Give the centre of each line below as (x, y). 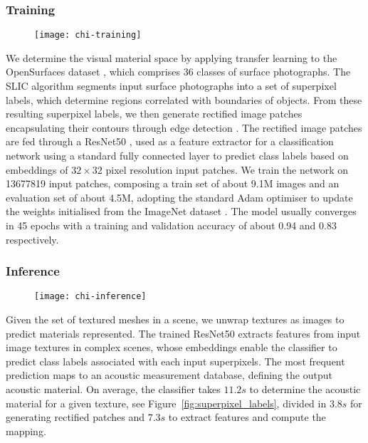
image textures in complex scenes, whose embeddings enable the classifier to (172, 347)
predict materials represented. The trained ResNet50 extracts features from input (183, 333)
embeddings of (37, 169)
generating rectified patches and (75, 417)
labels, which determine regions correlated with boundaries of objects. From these (184, 99)
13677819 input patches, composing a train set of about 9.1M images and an (173, 183)
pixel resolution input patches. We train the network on (227, 169)
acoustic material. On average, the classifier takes (113, 389)
